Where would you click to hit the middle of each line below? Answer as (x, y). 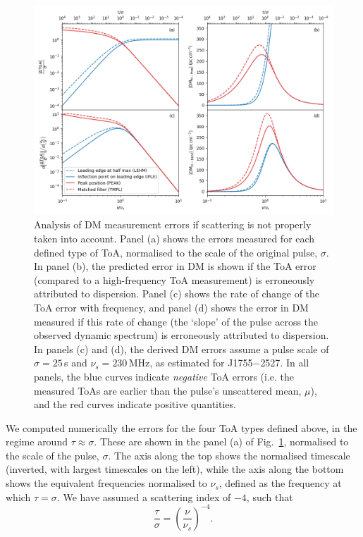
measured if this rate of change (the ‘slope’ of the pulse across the (176, 321)
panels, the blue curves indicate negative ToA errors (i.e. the (164, 376)
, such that (270, 496)
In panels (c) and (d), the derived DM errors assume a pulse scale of (181, 348)
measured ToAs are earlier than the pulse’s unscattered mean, (168, 390)
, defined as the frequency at (280, 483)
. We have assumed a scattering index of (144, 496)
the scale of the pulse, (53, 455)
